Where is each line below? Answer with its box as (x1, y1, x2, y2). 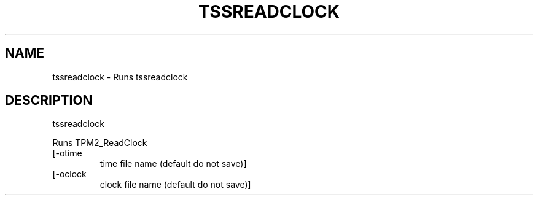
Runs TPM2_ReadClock (52, 137, 147, 148)
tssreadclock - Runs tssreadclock (52, 71, 188, 82)
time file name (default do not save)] (99, 158, 247, 169)
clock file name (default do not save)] (99, 179, 251, 190)
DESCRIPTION (5, 93, 93, 109)
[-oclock (52, 169, 87, 180)
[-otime (52, 148, 82, 159)
